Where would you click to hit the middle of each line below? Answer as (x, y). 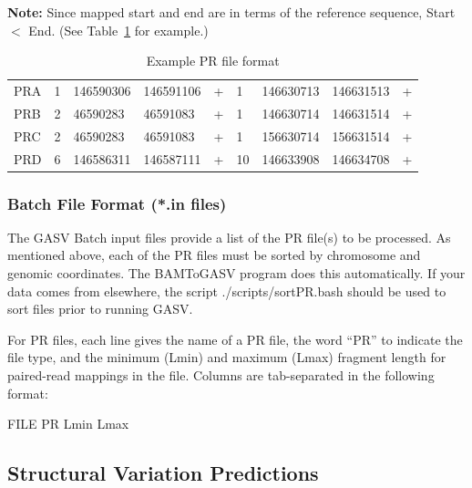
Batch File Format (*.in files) (117, 203)
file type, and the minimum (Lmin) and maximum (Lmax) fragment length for (227, 357)
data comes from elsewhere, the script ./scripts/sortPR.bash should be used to (227, 291)
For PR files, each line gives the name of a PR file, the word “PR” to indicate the (235, 339)
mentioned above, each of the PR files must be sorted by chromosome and (214, 255)
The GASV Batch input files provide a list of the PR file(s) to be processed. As (229, 237)
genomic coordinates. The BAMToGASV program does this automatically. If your (236, 273)
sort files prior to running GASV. (100, 309)
